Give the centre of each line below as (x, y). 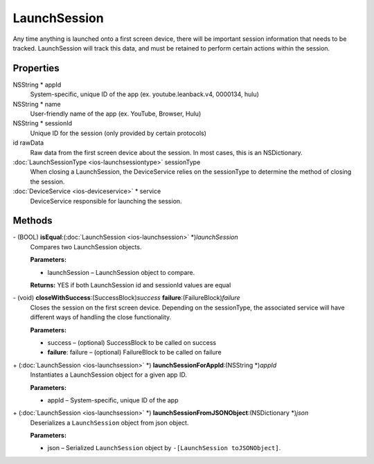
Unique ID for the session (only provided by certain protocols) (118, 133)
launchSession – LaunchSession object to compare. (121, 272)
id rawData (28, 143)
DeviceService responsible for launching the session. (106, 201)
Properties (36, 68)
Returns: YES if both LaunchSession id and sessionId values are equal (131, 285)
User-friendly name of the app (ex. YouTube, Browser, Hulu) (116, 114)
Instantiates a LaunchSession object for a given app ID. (108, 375)
